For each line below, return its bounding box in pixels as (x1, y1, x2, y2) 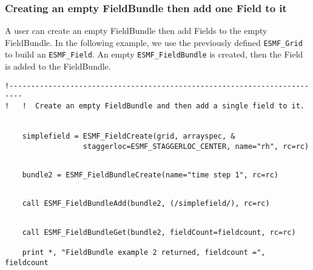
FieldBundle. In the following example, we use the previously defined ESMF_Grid (5, 36, 303, 48)
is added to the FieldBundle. (5, 60, 111, 73)
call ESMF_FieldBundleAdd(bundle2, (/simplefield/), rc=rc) (22, 199, 270, 208)
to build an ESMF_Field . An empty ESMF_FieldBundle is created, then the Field (5, 48, 303, 61)
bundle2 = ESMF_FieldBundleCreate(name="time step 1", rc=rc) (22, 170, 279, 179)
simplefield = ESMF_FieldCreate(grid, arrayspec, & (22, 132, 235, 140)
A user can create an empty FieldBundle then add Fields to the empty (5, 24, 268, 37)
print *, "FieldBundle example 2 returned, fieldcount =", (22, 248, 266, 257)
